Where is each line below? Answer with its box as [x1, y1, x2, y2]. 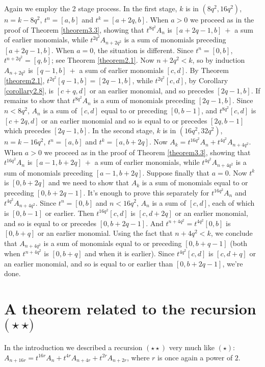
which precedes [4, 125, 51, 136]
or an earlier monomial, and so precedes [89, 85, 214, 95]
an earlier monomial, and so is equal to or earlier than [4, 258, 173, 268]
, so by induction [192, 55, 245, 65]
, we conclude [210, 228, 253, 238]
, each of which [207, 197, 255, 208]
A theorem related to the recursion [4, 298, 256, 319]
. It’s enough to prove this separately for [83, 187, 209, 198]
